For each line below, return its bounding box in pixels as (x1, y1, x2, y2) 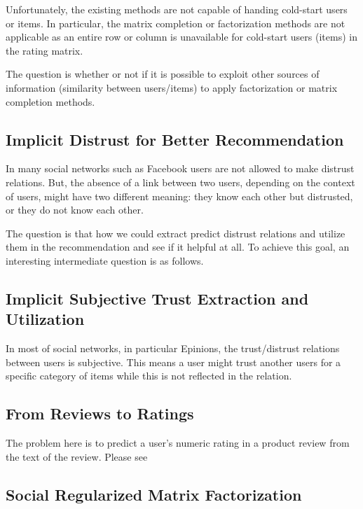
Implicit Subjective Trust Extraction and (6, 287, 309, 309)
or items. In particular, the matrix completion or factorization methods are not (6, 15, 345, 30)
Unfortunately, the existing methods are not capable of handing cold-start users (6, 2, 348, 16)
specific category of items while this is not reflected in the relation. (6, 368, 292, 383)
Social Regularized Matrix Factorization (6, 483, 302, 505)
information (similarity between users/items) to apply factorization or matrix (6, 80, 338, 95)
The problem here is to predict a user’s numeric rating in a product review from (6, 435, 350, 450)
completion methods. (6, 94, 95, 109)
